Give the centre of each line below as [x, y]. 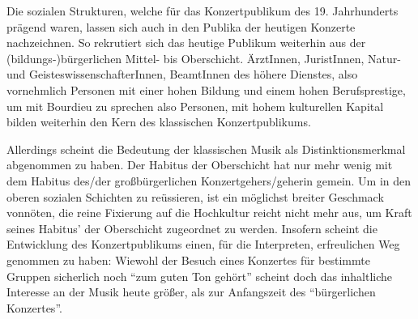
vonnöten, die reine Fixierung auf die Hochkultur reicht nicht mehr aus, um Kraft [209, 213]
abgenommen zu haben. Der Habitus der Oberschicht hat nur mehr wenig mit [200, 165]
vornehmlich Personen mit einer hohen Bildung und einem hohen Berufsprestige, [206, 89]
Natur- [384, 58]
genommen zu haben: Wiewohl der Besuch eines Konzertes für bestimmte [188, 259]
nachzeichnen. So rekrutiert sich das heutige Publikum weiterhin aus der [186, 43]
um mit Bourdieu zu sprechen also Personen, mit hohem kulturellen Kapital [195, 106]
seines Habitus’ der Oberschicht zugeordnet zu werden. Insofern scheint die [192, 228]
